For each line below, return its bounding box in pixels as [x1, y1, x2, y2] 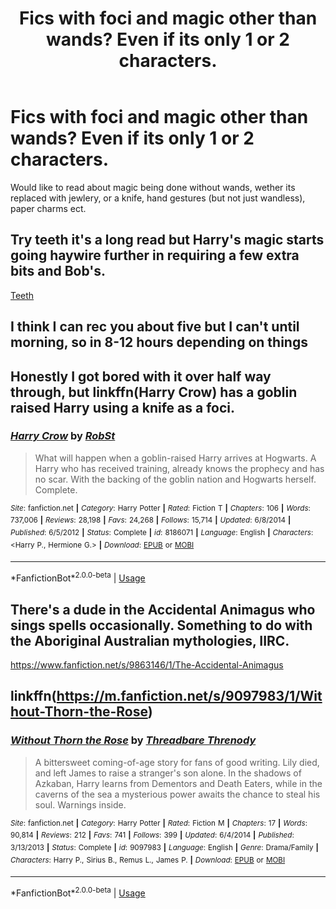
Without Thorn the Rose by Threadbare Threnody [10, 733, 257, 747]
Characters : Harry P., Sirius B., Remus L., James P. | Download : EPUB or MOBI [10, 855, 286, 865]
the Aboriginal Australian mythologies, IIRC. [10, 632, 290, 649]
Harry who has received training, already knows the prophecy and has [34, 462, 325, 474]
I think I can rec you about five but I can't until [10, 318, 300, 336]
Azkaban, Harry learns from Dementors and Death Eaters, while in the [34, 777, 323, 789]
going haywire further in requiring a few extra [10, 247, 300, 264]
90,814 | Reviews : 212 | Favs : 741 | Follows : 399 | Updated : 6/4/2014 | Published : [10, 830, 295, 841]
